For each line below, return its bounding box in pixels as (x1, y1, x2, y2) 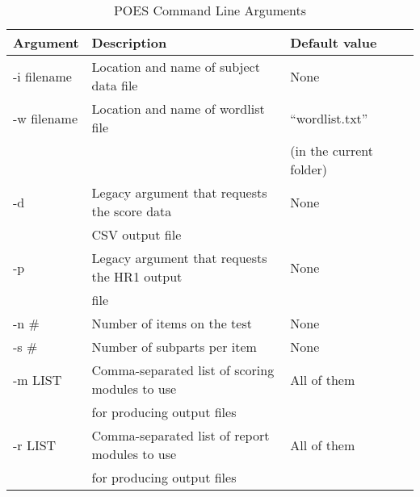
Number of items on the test (91, 314, 252, 332)
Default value (290, 33, 377, 52)
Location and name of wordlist (91, 99, 265, 118)
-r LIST (13, 435, 57, 454)
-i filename (13, 66, 72, 86)
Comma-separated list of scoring (91, 361, 275, 379)
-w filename (13, 108, 78, 127)
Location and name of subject (91, 57, 260, 76)
